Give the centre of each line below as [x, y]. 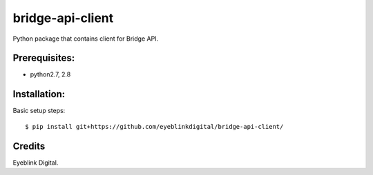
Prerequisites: [44, 58]
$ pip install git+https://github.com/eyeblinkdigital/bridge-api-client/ [154, 126]
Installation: [39, 94]
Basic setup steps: [39, 111]
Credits [29, 146]
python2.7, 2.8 [50, 74]
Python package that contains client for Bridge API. [86, 39]
